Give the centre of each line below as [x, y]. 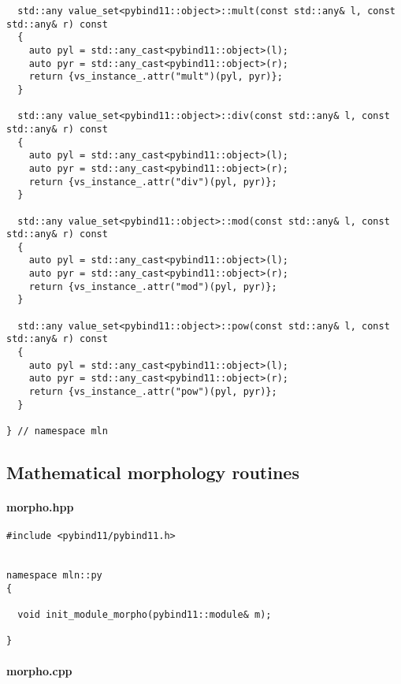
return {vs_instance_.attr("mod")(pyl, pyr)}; [153, 286]
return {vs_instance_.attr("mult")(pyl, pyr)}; [156, 77]
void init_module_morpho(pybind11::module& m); [145, 615]
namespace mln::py [54, 576]
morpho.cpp [39, 670]
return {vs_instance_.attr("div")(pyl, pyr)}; [153, 182]
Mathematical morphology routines [153, 472]
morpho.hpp [40, 507]
